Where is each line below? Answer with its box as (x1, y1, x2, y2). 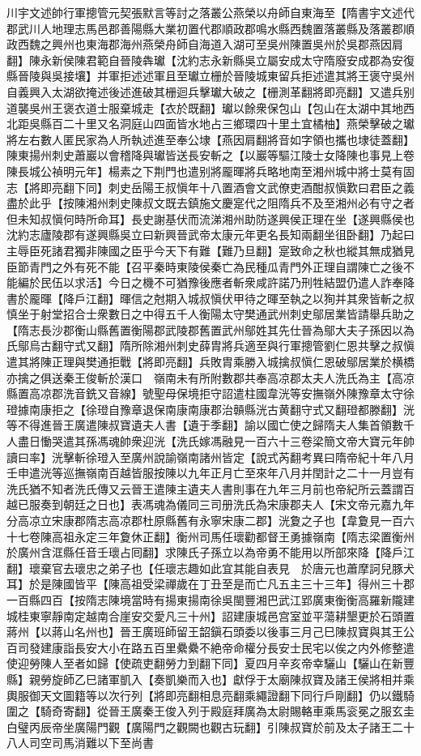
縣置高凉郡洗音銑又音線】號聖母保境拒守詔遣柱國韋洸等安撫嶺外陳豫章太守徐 (6, 385, 415, 402)
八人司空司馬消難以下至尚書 (6, 734, 154, 751)
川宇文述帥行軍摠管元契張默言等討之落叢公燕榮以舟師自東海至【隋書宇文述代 (6, 4, 415, 20)
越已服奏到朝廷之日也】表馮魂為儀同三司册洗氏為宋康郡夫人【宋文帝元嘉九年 (6, 496, 415, 513)
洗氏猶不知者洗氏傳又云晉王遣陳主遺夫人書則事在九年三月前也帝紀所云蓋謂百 (6, 480, 415, 497)
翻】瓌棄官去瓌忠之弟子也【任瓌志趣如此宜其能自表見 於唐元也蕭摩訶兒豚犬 (6, 559, 415, 576)
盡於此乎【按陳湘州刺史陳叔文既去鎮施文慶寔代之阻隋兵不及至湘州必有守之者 (6, 194, 415, 211)
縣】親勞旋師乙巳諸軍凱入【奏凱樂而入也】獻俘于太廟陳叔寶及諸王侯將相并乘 (6, 670, 415, 687)
